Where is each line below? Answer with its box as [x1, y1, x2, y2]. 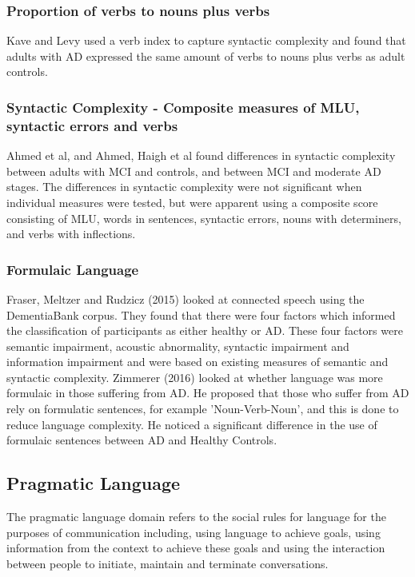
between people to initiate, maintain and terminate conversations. [6, 555, 329, 571]
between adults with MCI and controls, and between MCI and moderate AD [6, 162, 381, 179]
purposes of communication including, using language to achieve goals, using [6, 523, 381, 540]
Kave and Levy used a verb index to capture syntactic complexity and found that [6, 32, 406, 49]
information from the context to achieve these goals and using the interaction [6, 539, 385, 556]
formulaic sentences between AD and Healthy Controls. [6, 432, 277, 448]
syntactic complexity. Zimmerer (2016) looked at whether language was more [6, 368, 383, 385]
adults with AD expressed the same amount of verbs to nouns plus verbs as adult [6, 47, 405, 64]
